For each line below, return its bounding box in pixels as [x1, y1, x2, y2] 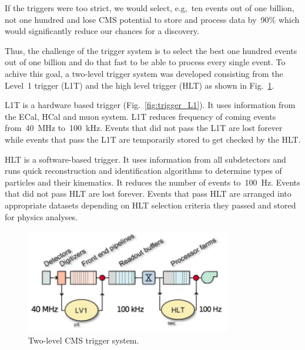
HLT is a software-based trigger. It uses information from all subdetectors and [5, 153, 286, 165]
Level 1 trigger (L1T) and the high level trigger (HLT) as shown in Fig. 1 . [5, 79, 274, 91]
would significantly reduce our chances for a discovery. [5, 25, 199, 37]
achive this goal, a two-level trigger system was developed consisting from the [5, 67, 283, 79]
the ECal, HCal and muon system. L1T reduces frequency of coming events [5, 110, 276, 122]
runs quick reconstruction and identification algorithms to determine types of [5, 164, 282, 177]
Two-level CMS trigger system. [28, 334, 139, 346]
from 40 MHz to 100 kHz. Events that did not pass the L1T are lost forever [5, 122, 283, 134]
